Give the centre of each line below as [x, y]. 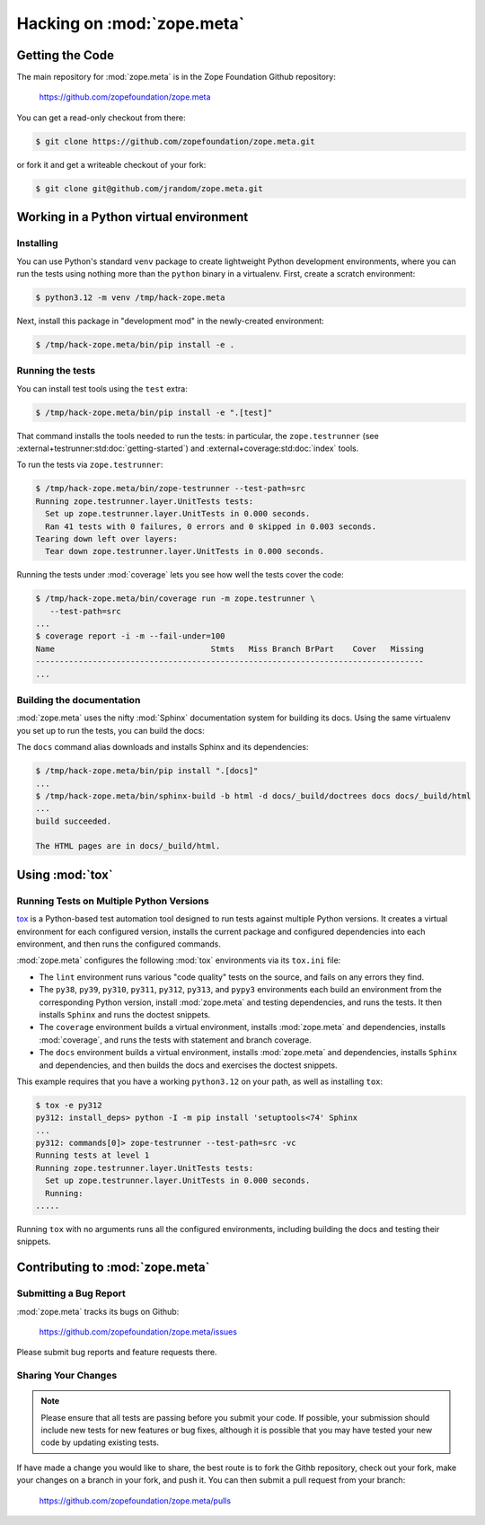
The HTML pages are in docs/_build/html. [128, 846]
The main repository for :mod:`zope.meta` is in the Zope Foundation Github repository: [176, 77]
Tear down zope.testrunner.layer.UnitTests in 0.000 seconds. [185, 551]
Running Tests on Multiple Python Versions [113, 901]
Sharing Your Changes [67, 1376]
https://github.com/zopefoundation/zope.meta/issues [138, 1331]
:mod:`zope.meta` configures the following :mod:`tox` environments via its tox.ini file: [179, 960]
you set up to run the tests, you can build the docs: [111, 730]
